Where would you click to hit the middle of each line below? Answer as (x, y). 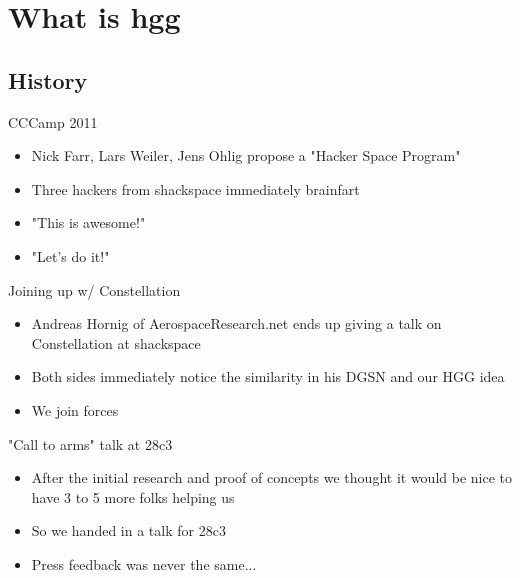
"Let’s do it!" (70, 255)
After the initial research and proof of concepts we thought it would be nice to (271, 477)
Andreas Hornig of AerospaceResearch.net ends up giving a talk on (236, 323)
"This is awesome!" (88, 222)
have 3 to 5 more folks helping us (133, 496)
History (48, 79)
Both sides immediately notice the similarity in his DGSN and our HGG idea (268, 376)
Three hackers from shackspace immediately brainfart (195, 188)
